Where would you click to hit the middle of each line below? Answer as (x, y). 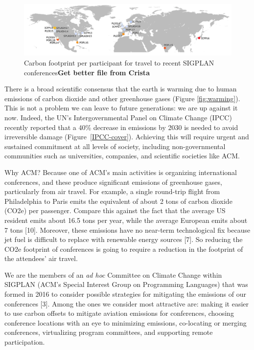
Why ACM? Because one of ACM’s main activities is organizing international (121, 172)
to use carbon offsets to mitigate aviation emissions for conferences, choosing (119, 313)
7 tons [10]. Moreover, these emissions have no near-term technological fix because (127, 230)
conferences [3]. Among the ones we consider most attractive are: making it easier (127, 303)
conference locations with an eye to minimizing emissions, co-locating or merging (126, 322)
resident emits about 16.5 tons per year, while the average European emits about (126, 220)
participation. (25, 342)
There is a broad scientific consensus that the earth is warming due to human (121, 89)
